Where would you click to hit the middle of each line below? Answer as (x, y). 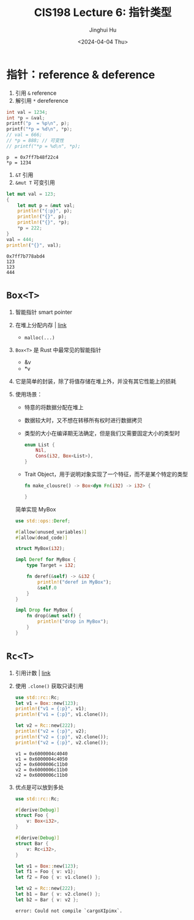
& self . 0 (47, 588)
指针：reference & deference (81, 75)
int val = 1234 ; (27, 112)
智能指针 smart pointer (43, 312)
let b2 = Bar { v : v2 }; (47, 900)
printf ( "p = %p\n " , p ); (38, 124)
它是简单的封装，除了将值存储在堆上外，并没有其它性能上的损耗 (95, 381)
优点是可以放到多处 (39, 787)
